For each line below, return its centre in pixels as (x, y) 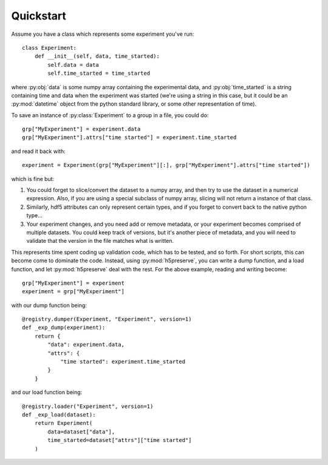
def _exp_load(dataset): (59, 415)
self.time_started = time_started (99, 73)
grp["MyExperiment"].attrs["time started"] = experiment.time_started (129, 137)
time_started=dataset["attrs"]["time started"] (120, 440)
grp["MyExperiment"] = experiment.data (81, 129)
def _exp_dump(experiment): (64, 328)
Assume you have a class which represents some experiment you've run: (103, 34)
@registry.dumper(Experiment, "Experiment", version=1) (107, 319)
